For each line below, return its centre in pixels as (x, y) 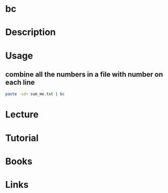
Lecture (22, 115)
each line (20, 82)
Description (31, 32)
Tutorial (22, 138)
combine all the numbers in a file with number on (84, 74)
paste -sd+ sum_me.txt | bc (35, 94)
